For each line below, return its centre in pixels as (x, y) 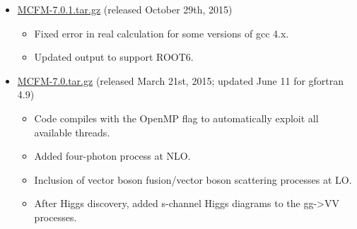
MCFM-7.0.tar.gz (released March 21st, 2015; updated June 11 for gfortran (181, 80)
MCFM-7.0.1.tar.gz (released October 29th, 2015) (125, 9)
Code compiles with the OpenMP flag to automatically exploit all (176, 118)
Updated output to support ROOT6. (114, 57)
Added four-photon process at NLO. (112, 156)
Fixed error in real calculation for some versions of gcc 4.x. (162, 33)
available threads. (72, 132)
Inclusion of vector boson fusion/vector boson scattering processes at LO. (193, 179)
